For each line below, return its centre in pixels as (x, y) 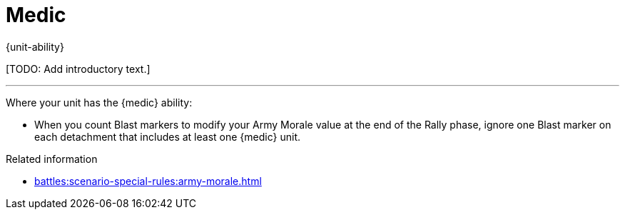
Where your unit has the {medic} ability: (99, 102)
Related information (52, 159)
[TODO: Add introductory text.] (78, 69)
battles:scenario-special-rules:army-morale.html (148, 181)
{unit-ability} (35, 46)
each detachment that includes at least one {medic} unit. (167, 136)
